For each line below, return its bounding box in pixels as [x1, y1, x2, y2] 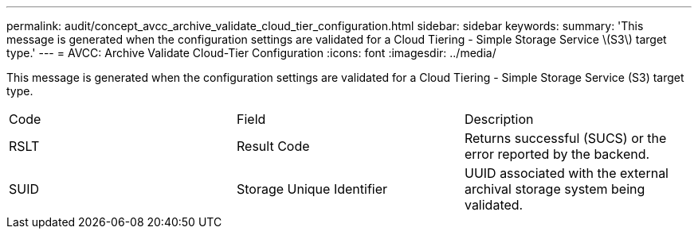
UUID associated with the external [464, 165, 669, 181]
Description [464, 111, 534, 127]
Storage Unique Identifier [236, 181, 388, 197]
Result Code [236, 138, 310, 154]
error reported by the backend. [464, 146, 650, 162]
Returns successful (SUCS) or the [464, 130, 667, 146]
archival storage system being [464, 181, 645, 197]
